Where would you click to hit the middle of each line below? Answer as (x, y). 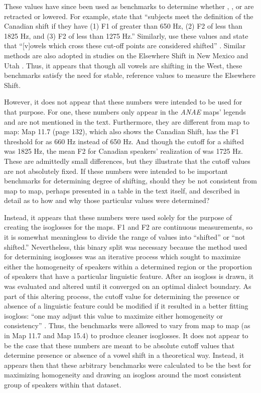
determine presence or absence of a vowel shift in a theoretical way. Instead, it (124, 355)
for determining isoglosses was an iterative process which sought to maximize (122, 257)
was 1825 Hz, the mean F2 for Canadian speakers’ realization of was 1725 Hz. (123, 151)
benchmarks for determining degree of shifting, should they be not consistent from (130, 181)
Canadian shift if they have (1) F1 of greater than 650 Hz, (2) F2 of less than (123, 26)
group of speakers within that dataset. (63, 384)
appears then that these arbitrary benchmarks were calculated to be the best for (128, 365)
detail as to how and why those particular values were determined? (107, 200)
